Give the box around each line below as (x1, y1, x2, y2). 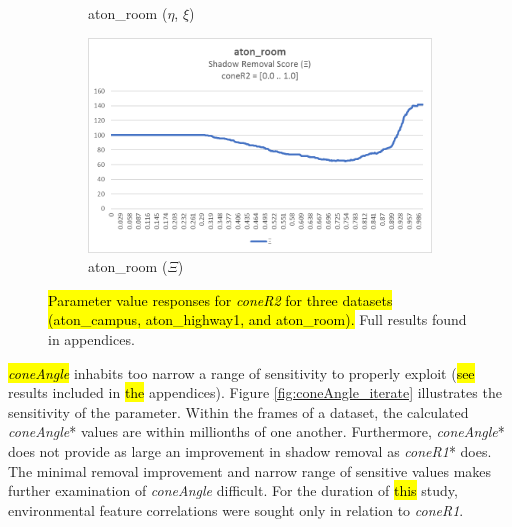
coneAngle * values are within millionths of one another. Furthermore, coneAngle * (8, 421, 505, 442)
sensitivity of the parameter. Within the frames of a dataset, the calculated (8, 401, 469, 422)
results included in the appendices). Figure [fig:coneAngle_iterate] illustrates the (8, 382, 502, 403)
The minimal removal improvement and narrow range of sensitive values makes (8, 460, 492, 481)
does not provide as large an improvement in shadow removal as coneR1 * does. (8, 441, 492, 462)
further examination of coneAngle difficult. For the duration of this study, (8, 480, 458, 501)
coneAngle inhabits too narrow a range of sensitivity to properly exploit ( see (8, 362, 475, 383)
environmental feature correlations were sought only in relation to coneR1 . (8, 499, 464, 520)
